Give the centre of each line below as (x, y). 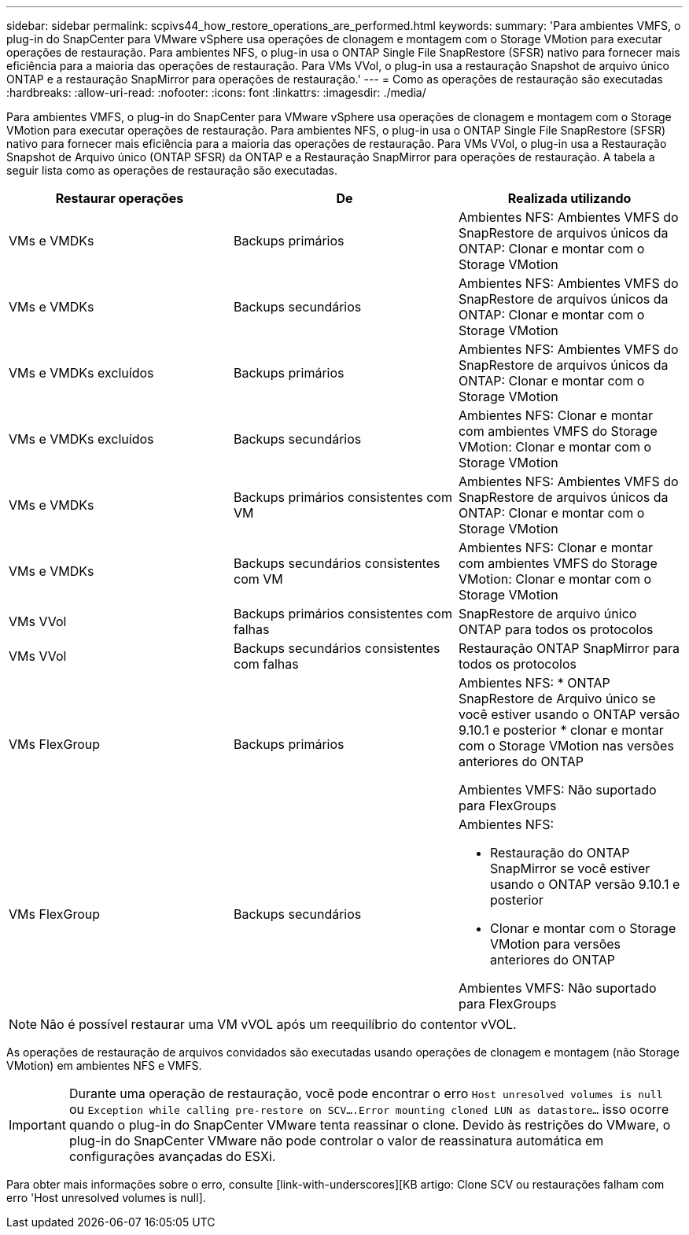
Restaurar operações (120, 198)
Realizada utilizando (569, 198)
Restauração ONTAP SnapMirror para (569, 648)
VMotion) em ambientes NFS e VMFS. (104, 1065)
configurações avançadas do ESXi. (172, 1156)
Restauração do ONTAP (560, 853)
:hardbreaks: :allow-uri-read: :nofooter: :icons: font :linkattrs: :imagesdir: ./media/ (216, 92)
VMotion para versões (555, 944)
